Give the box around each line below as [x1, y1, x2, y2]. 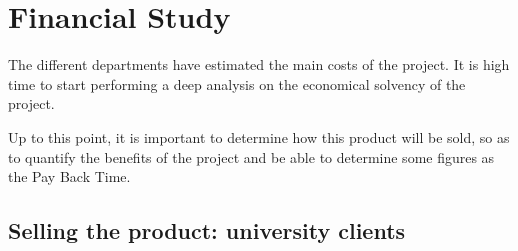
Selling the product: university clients [8, 215, 406, 246]
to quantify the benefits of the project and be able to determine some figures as [8, 146, 495, 167]
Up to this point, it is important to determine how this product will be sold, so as [8, 126, 510, 147]
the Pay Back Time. [8, 166, 131, 187]
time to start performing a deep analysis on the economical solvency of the [8, 73, 466, 94]
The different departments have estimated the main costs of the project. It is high [8, 54, 510, 75]
